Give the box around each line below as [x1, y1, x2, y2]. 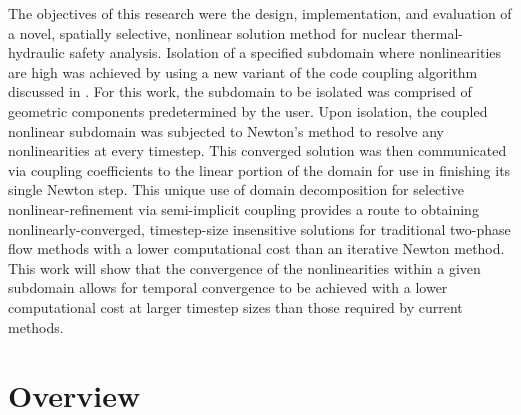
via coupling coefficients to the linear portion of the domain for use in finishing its [8, 159, 511, 180]
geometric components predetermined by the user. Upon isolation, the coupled [8, 100, 488, 121]
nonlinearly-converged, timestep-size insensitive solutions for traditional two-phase [8, 218, 511, 239]
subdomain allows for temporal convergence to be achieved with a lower [8, 277, 448, 298]
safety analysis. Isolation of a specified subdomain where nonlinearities [69, 42, 502, 63]
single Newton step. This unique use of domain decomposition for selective [8, 179, 464, 200]
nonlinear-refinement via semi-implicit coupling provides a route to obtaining [8, 198, 479, 219]
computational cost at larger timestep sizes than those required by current [8, 296, 463, 317]
